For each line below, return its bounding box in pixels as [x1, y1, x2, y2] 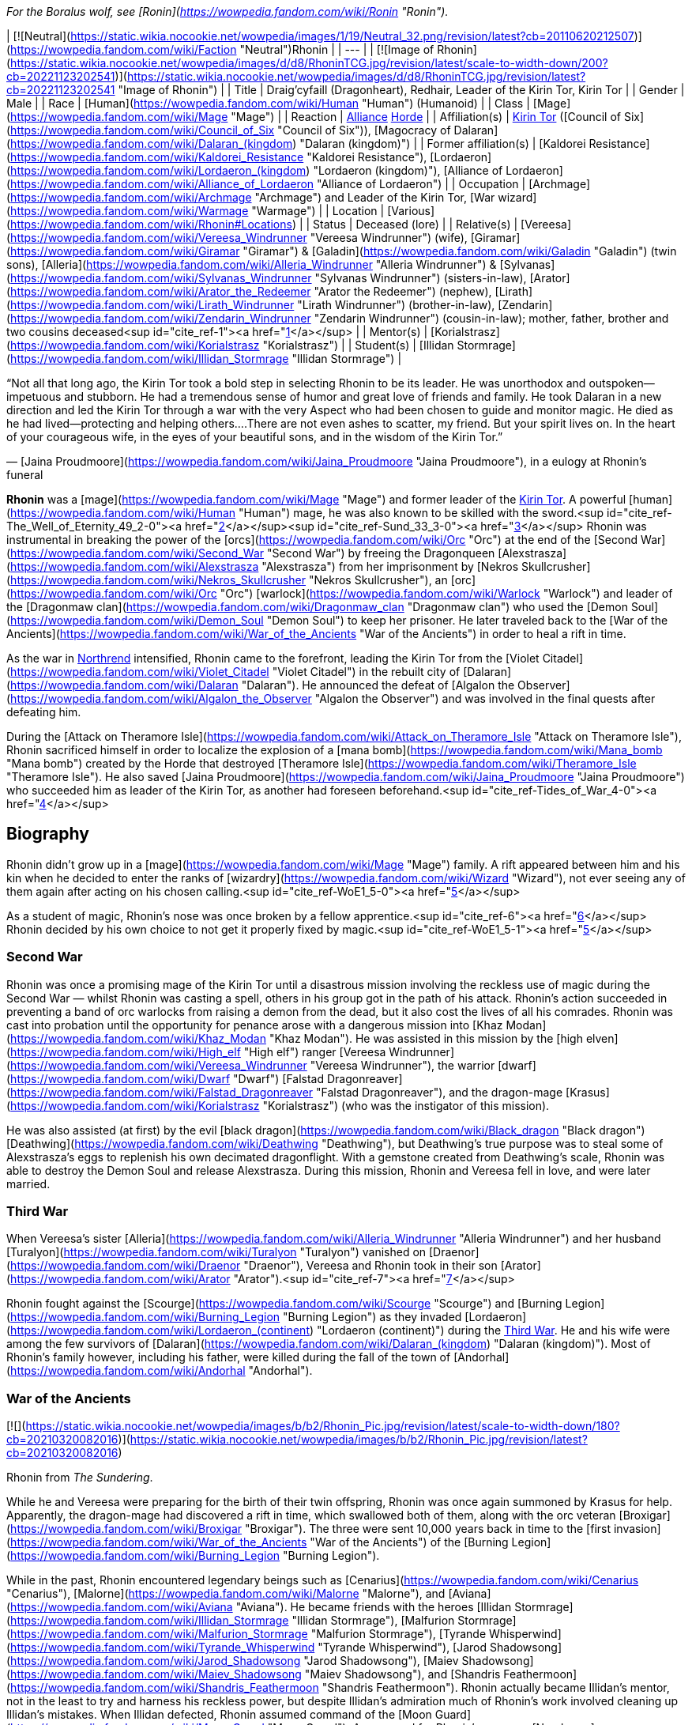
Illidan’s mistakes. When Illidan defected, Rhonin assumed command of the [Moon [6, 1708, 432, 1722]
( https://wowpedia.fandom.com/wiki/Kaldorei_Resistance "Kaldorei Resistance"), [6, 150, 427, 164]
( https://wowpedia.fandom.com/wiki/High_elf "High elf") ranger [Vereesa [6, 1044, 386, 1059]
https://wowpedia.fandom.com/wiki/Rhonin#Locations [10, 217, 292, 231]
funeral [6, 468, 43, 481]
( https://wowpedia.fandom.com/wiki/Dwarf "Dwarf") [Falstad [6, 1071, 325, 1085]
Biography [6, 824, 89, 844]
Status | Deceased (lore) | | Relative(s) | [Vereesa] [313, 217, 572, 231]
